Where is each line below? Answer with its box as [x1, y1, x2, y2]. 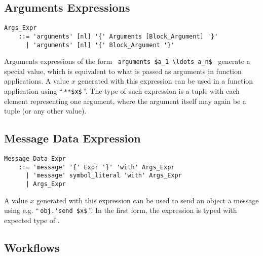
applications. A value [4, 76, 69, 86]
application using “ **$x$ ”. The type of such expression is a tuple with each [4, 86, 240, 96]
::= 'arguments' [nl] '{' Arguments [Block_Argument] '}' [18, 32, 218, 40]
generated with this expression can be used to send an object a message [36, 195, 259, 205]
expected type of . [4, 214, 60, 225]
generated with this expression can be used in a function [78, 76, 253, 86]
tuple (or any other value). [4, 105, 87, 116]
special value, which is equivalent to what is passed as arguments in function [4, 65, 242, 76]
